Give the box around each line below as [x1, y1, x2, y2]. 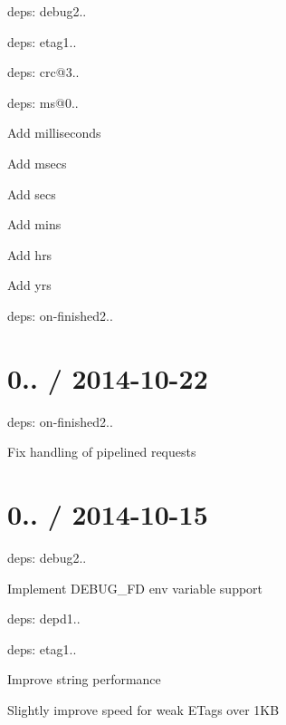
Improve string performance [7, 670, 161, 689]
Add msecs [7, 153, 67, 172]
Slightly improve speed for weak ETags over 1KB [7, 700, 280, 719]
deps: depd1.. [7, 609, 81, 628]
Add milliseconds [7, 123, 101, 142]
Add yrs [7, 275, 52, 295]
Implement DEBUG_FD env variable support [7, 578, 263, 597]
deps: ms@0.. [7, 92, 79, 111]
